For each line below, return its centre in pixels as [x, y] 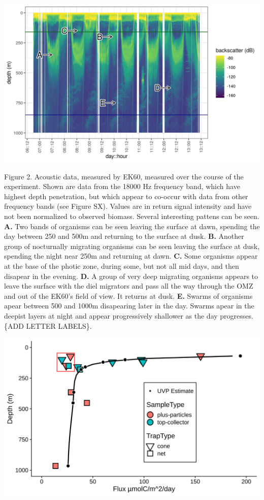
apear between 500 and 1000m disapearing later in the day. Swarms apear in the [129, 306]
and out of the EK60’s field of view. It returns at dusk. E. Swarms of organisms [128, 295]
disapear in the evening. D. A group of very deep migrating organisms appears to [131, 276]
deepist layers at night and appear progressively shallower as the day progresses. [129, 315]
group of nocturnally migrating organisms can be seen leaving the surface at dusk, [132, 246]
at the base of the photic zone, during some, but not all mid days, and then [122, 266]
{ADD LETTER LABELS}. [48, 325]
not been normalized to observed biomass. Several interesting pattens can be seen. [132, 216]
